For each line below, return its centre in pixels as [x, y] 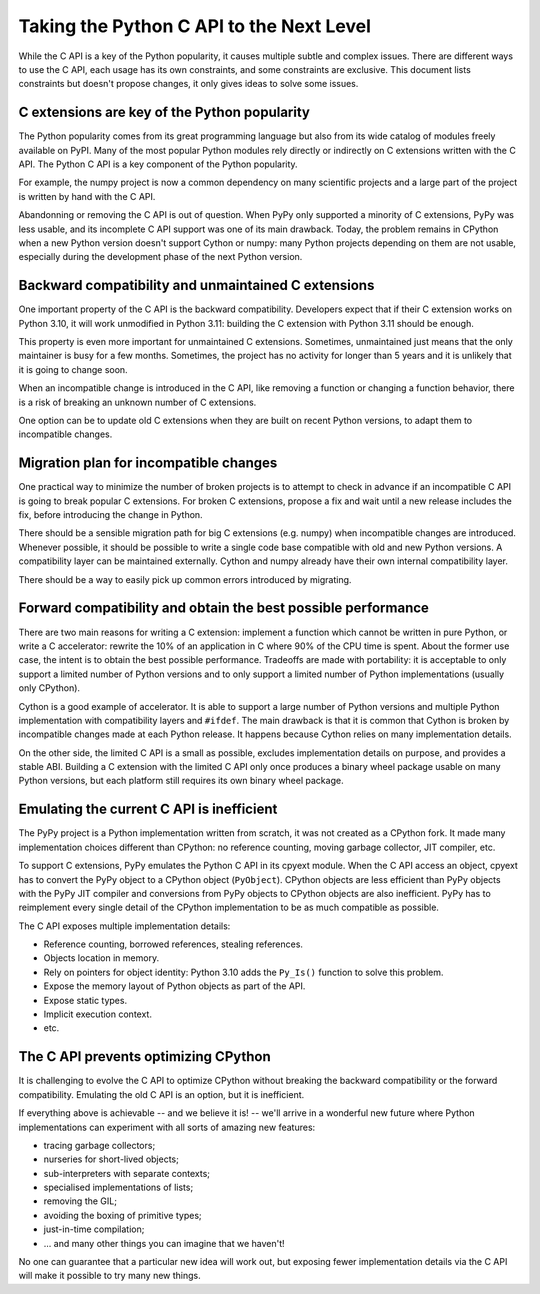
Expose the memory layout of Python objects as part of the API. [174, 986]
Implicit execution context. [97, 1014]
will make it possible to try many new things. [110, 1276]
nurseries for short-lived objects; [111, 1159]
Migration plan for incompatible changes [148, 463]
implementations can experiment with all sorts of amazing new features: [167, 1127]
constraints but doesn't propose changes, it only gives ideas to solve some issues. [188, 84]
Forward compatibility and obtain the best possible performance [224, 608]
